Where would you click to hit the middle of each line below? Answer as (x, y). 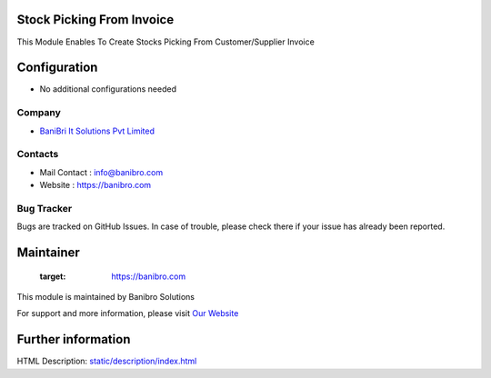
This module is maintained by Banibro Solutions (106, 297)
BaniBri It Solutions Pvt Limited (97, 131)
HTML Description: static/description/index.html (107, 361)
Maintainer (49, 253)
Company (39, 113)
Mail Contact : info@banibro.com (101, 172)
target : (53, 276)
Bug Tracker (45, 208)
